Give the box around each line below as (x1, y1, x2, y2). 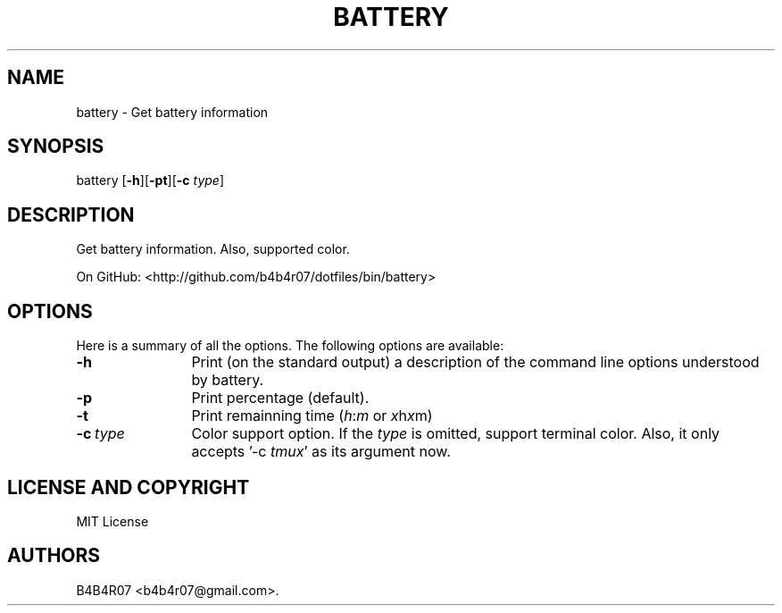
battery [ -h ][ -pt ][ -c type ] (76, 172, 224, 189)
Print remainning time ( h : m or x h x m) (191, 407, 433, 425)
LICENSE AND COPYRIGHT (7, 475, 250, 499)
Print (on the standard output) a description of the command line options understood (191, 353, 760, 372)
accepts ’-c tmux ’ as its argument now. (191, 442, 451, 461)
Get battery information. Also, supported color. (76, 241, 350, 257)
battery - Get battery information (76, 104, 269, 120)
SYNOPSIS (7, 135, 104, 158)
